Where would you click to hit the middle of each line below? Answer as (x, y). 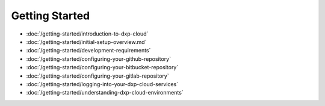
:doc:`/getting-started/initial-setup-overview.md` (86, 42)
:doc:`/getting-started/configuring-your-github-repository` (99, 59)
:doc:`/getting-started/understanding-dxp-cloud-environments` (105, 93)
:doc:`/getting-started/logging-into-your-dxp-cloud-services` (102, 84)
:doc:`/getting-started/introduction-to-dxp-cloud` (87, 34)
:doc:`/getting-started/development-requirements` (88, 51)
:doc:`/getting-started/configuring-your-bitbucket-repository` (102, 67)
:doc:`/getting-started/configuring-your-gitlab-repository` (97, 76)
